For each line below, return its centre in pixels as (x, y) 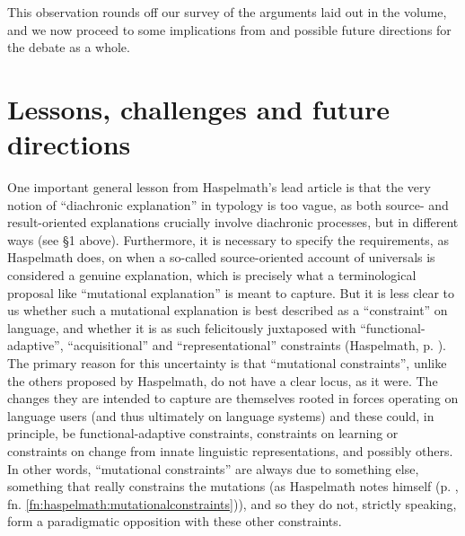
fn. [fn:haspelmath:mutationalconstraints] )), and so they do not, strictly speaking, (232, 503)
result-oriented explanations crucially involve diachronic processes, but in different (233, 222)
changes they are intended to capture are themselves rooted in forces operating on (233, 398)
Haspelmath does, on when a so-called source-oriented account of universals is (221, 257)
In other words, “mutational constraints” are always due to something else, (213, 468)
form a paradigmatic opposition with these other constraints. (175, 521)
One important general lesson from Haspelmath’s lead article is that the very (219, 187)
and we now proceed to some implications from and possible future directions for (229, 29)
